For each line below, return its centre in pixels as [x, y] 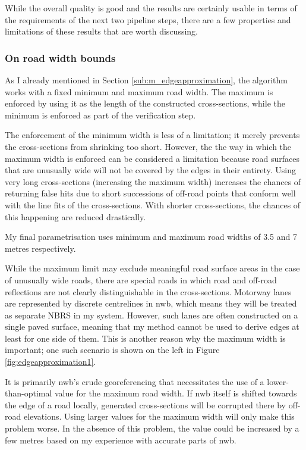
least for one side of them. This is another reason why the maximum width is [145, 338]
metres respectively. [40, 248]
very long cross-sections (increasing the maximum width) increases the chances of [153, 181]
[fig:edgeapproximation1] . [51, 362]
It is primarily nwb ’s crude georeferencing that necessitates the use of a [135, 381]
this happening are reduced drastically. [75, 216]
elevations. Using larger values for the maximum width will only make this [159, 416]
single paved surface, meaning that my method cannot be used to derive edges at [152, 326]
